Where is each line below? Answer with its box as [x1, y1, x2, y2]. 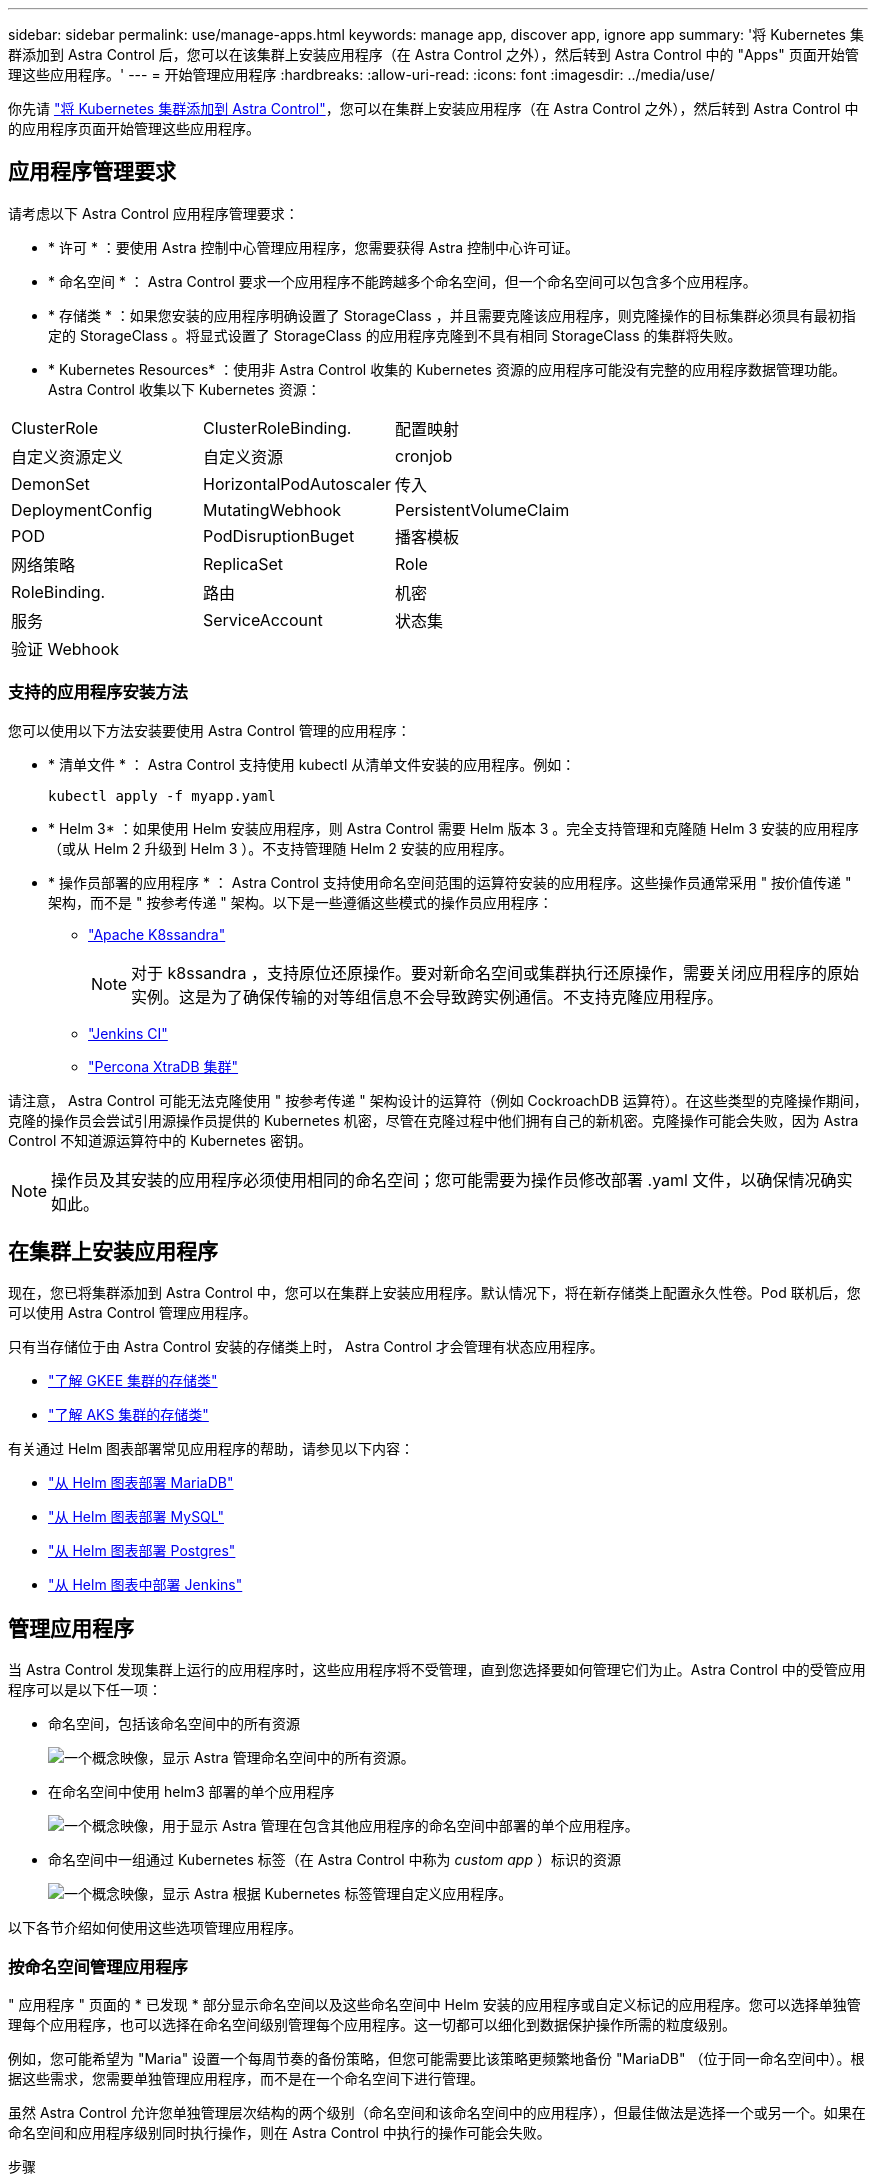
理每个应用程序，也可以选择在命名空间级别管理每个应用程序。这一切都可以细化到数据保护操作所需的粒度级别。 [8, 2016, 736, 2034]
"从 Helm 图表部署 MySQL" [48, 1508, 224, 1526]
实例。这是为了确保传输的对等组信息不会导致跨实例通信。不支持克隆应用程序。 [131, 986, 724, 1007]
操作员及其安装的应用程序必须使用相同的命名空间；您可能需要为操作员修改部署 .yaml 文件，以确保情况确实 [51, 1169, 853, 1190]
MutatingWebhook [203, 499, 342, 520]
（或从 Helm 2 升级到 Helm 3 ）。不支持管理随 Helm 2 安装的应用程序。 [48, 839, 513, 857]
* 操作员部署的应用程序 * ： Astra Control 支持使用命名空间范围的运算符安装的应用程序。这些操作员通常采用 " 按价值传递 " [48, 873, 852, 891]
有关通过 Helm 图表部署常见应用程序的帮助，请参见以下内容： [8, 1440, 415, 1458]
